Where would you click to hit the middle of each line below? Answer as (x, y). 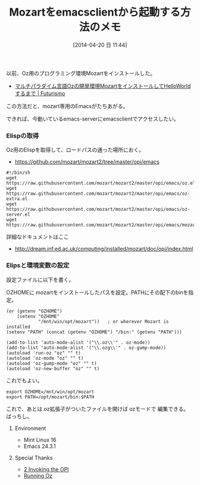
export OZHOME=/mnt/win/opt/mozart (50, 392)
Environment (30, 428)
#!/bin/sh (18, 173)
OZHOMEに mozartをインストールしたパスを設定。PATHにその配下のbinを (97, 292)
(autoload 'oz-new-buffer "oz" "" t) (53, 369)
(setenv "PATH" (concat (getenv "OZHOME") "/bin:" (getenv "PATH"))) (94, 332)
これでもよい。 (24, 380)
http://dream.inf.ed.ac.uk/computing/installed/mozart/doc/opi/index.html (104, 249)
